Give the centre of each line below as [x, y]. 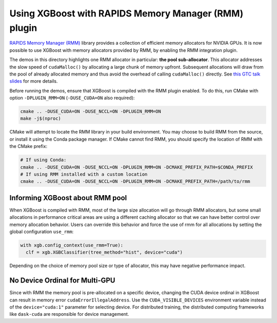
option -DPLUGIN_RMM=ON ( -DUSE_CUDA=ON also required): [72, 98]
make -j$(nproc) [41, 119]
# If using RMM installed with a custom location [84, 174]
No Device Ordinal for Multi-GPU [62, 281]
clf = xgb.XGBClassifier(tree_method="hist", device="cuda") [104, 252]
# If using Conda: [43, 160]
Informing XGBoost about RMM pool [68, 198]
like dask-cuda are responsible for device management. [69, 314]
